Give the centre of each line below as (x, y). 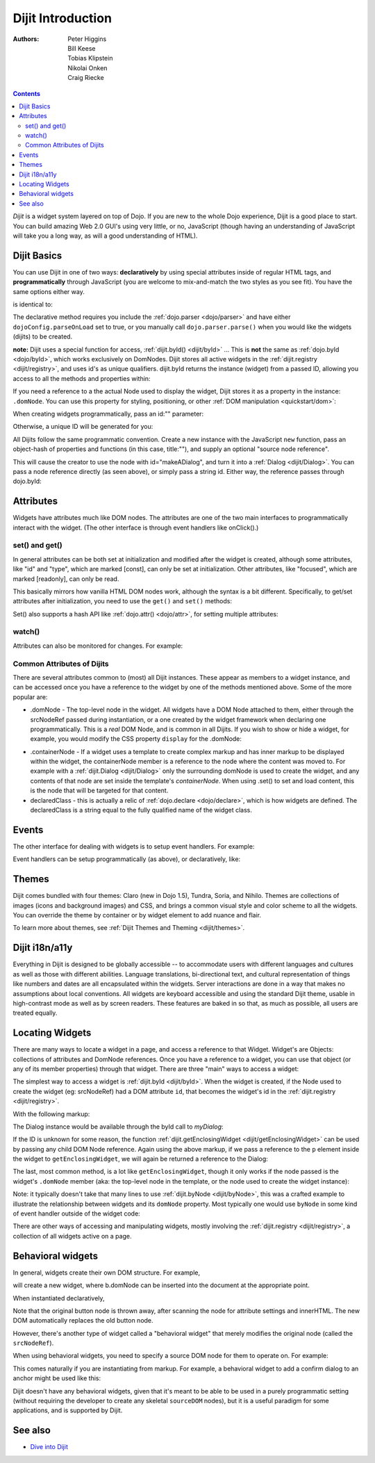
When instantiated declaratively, (59, 1298)
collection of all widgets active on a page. (72, 1236)
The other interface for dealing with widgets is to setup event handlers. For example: (134, 846)
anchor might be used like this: (57, 1378)
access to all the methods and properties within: (82, 378)
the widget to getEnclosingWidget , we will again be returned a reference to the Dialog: (141, 1159)
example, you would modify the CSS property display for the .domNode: (136, 739)
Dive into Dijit (49, 1447)
